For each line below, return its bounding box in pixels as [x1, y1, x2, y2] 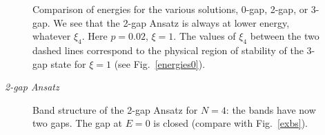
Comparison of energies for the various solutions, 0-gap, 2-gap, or [32, 2, 308, 16]
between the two [250, 29, 319, 43]
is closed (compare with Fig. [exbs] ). [153, 116, 308, 130]
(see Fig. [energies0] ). [114, 56, 206, 71]
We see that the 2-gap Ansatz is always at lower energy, [53, 15, 290, 29]
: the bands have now [226, 102, 316, 116]
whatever [32, 29, 71, 43]
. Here [81, 29, 108, 43]
